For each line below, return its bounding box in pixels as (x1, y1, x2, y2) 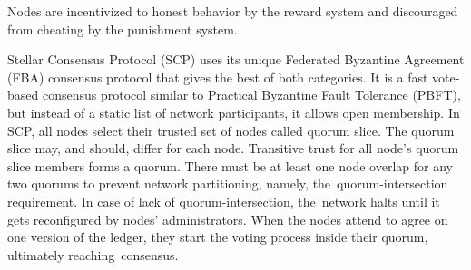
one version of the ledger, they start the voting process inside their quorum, (7, 227, 428, 246)
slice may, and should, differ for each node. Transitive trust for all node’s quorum (7, 139, 459, 158)
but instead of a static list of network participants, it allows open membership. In (7, 102, 460, 121)
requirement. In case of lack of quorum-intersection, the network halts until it (7, 191, 440, 210)
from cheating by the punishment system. (7, 19, 238, 38)
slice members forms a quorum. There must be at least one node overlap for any (7, 156, 453, 175)
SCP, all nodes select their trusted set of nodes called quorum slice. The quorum (7, 121, 455, 140)
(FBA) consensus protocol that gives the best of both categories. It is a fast (7, 67, 428, 86)
